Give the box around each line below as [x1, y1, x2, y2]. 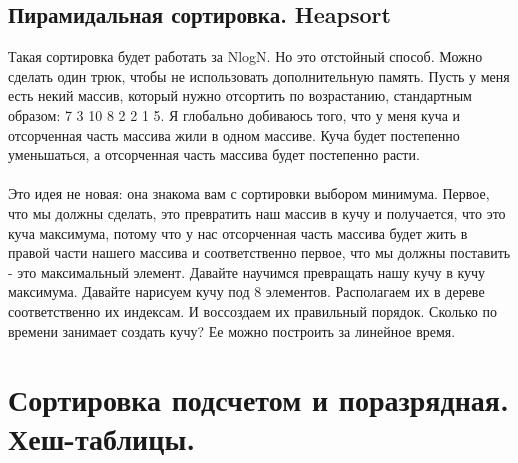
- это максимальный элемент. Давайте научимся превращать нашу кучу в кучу [8, 261, 486, 282]
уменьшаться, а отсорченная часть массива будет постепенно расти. [8, 144, 420, 165]
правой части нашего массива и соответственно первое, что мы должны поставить [8, 242, 511, 263]
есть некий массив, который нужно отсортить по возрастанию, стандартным [8, 85, 472, 106]
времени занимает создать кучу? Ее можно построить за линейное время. [8, 320, 456, 341]
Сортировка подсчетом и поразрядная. [8, 379, 509, 420]
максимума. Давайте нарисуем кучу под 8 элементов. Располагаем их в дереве [8, 281, 485, 302]
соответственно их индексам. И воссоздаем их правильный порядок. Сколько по [8, 300, 497, 321]
